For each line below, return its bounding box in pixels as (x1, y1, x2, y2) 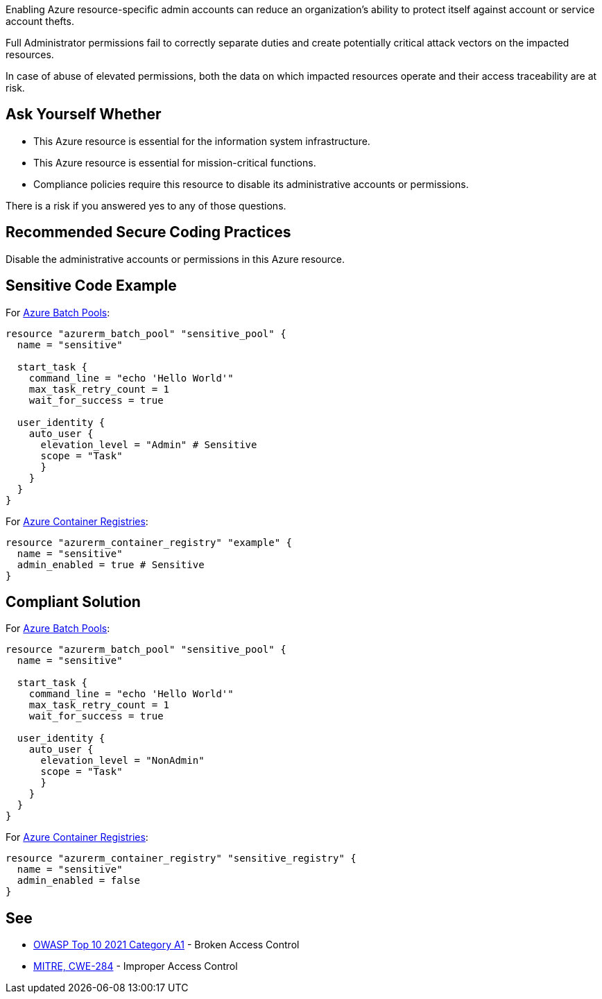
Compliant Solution (6, 592, 141, 610)
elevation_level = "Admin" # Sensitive (40, 438, 257, 450)
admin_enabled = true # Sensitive (17, 558, 205, 570)
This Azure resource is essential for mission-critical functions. (33, 156, 316, 169)
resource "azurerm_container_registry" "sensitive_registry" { (6, 853, 356, 864)
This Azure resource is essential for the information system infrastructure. (33, 135, 370, 147)
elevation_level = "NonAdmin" (40, 755, 205, 767)
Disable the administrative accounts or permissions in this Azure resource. (6, 253, 345, 265)
